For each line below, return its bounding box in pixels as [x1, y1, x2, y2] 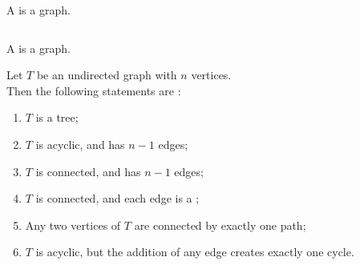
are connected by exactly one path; [134, 216, 306, 233]
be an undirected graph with [36, 66, 177, 83]
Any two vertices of [25, 216, 121, 233]
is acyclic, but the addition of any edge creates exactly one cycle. [35, 243, 354, 260]
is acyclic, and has [35, 135, 125, 152]
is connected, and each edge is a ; [35, 190, 200, 207]
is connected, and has [35, 163, 141, 179]
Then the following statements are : [6, 82, 181, 98]
